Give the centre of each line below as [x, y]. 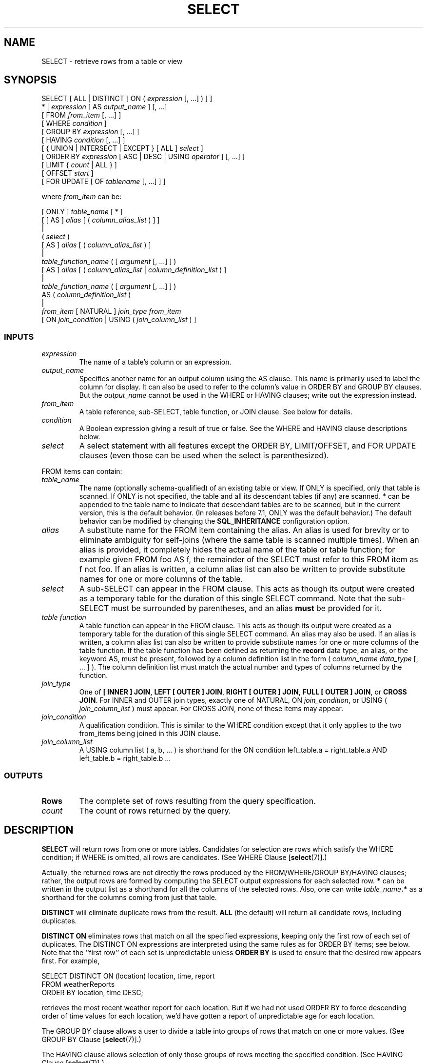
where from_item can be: [82, 197]
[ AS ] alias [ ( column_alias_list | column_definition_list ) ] [134, 270]
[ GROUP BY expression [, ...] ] [90, 132]
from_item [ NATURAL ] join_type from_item [111, 311]
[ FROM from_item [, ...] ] [81, 115]
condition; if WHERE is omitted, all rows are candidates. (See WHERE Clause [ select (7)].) [184, 857]
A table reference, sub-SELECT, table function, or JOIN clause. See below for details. [216, 412]
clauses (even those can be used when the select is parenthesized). [204, 456]
